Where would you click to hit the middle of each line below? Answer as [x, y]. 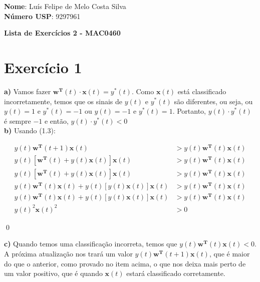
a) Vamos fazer [28, 91]
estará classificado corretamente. [176, 273]
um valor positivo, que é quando [53, 273]
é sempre [18, 120]
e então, [56, 120]
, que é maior [229, 253]
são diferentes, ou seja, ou [213, 101]
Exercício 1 [43, 67]
